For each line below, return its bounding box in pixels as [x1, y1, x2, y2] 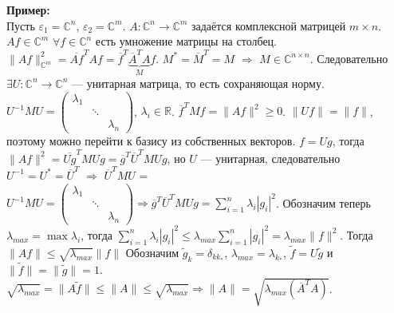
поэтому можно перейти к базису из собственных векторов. [6, 133, 296, 149]
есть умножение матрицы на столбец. [95, 33, 277, 50]
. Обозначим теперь [275, 194, 371, 211]
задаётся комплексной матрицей [191, 17, 346, 34]
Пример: [6, 2, 50, 18]
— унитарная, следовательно [200, 149, 341, 166]
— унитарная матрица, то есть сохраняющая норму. [72, 74, 325, 91]
